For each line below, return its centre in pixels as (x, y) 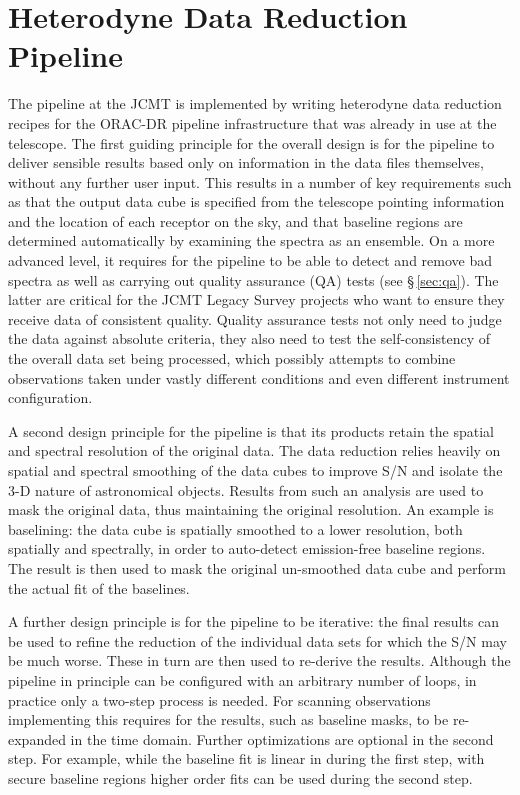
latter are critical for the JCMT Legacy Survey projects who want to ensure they (256, 299)
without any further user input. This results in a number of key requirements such (260, 181)
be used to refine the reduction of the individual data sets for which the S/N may (257, 640)
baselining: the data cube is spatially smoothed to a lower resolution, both (235, 528)
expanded (37, 738)
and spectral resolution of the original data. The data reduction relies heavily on (254, 450)
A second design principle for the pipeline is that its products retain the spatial (251, 430)
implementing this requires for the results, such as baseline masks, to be (228, 719)
